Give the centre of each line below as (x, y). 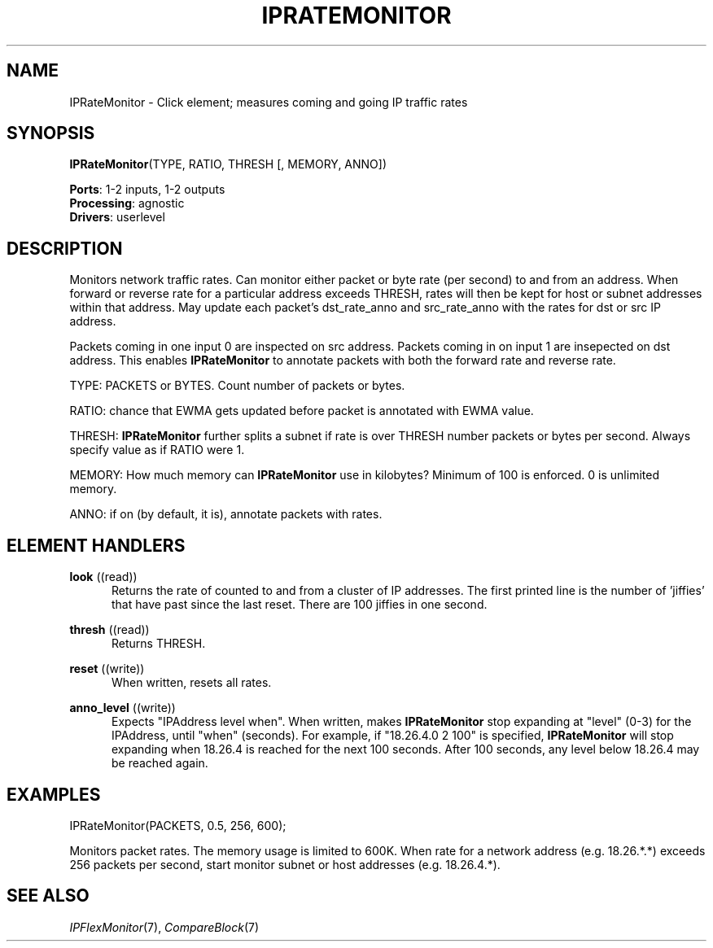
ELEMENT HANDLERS (96, 545)
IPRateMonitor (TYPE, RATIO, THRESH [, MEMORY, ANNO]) (228, 164)
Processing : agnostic (127, 203)
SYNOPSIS (51, 133)
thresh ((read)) (109, 630)
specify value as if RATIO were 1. (157, 450)
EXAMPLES (54, 794)
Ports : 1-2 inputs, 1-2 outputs (147, 190)
